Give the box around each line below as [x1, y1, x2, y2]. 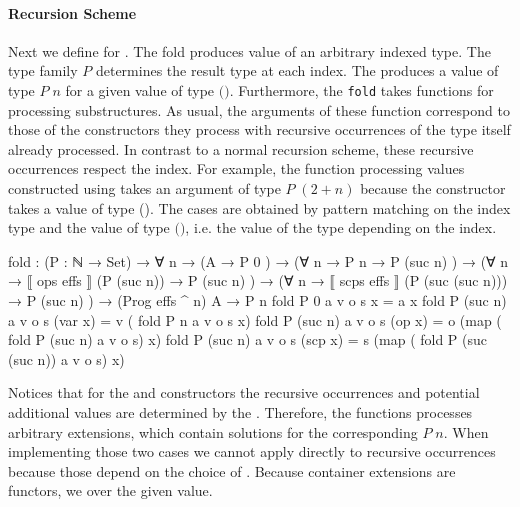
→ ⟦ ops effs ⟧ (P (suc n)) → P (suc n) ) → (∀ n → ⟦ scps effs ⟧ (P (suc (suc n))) [8, 270, 508, 291]
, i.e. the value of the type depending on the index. [185, 217, 497, 238]
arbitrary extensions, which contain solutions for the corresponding [8, 421, 418, 442]
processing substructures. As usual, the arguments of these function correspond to [8, 99, 510, 120]
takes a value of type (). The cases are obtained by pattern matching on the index [8, 197, 511, 218]
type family [8, 60, 78, 81]
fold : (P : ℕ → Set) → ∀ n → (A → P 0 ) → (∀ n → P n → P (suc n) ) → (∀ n [8, 250, 509, 271]
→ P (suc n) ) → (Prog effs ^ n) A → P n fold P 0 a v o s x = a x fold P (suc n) [8, 289, 507, 310]
